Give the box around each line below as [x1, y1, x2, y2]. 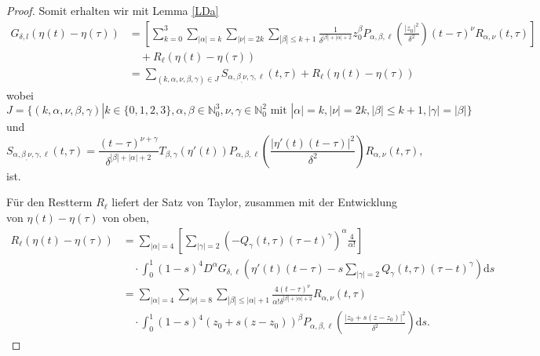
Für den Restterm [6, 194, 93, 210]
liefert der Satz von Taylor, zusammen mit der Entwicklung [111, 194, 398, 210]
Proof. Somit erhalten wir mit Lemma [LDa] [6, 2, 219, 18]
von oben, [102, 209, 149, 225]
